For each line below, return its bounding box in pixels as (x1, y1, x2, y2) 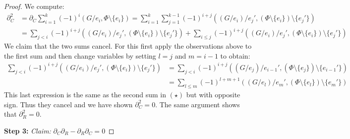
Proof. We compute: (4, 1, 64, 11)
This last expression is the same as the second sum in (4, 89, 166, 100)
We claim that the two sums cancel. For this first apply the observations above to (4, 41, 252, 51)
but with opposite (186, 89, 240, 100)
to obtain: (220, 50, 250, 61)
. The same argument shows (155, 99, 240, 109)
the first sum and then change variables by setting (4, 50, 156, 61)
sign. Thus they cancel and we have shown (4, 99, 133, 109)
